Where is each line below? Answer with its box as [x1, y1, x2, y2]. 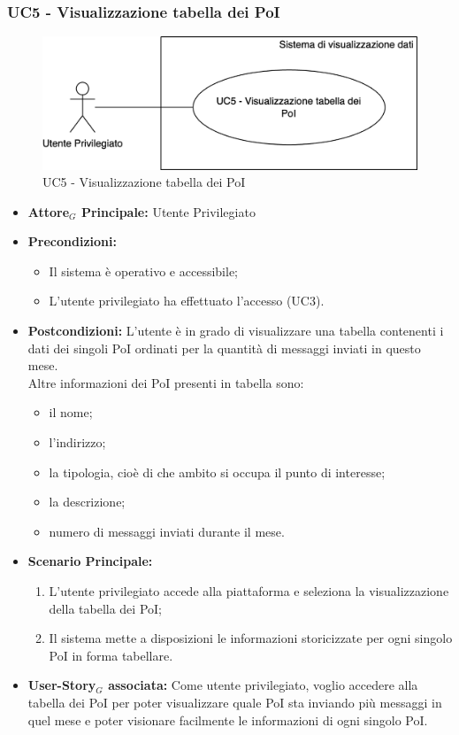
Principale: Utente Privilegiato [80, 202, 256, 220]
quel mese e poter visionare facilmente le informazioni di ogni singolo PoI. [27, 710, 428, 729]
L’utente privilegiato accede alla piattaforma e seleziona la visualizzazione [49, 582, 449, 600]
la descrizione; [49, 492, 126, 511]
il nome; [49, 403, 93, 422]
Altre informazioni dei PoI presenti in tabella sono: [27, 373, 304, 391]
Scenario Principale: [27, 552, 153, 570]
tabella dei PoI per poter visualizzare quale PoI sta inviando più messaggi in [27, 692, 442, 711]
